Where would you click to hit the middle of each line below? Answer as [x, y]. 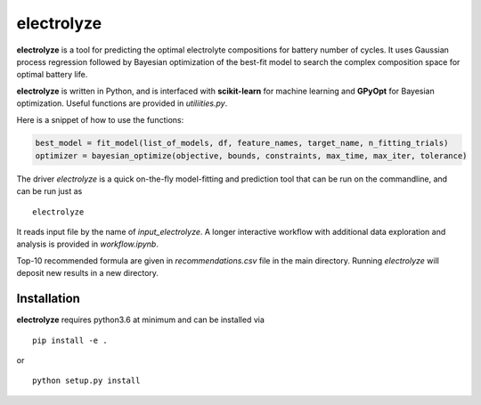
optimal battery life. [52, 75]
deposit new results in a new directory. [88, 273]
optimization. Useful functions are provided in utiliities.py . [122, 103]
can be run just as [49, 191]
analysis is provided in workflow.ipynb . [88, 244]
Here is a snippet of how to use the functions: [100, 119]
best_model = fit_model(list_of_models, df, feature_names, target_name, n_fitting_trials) [242, 143]
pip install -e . [70, 340]
